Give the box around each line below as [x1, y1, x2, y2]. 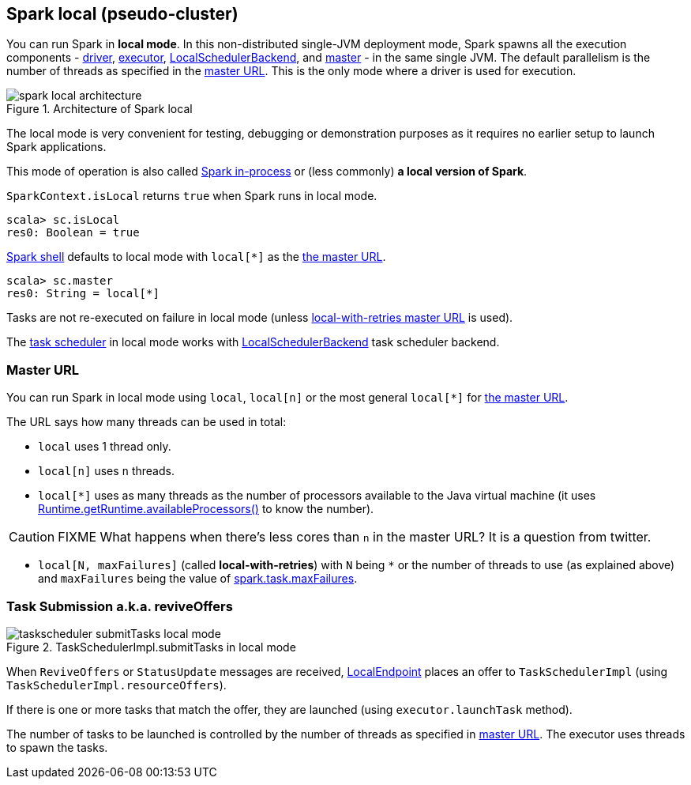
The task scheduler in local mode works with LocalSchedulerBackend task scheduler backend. [6, 335, 500, 349]
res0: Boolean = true [6, 226, 140, 240]
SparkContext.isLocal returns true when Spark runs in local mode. [6, 189, 377, 203]
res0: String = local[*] [6, 287, 160, 300]
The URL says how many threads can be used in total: [6, 415, 287, 429]
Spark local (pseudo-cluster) [6, 4, 238, 24]
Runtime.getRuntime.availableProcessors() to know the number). [38, 502, 374, 516]
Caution [9, 529, 55, 545]
